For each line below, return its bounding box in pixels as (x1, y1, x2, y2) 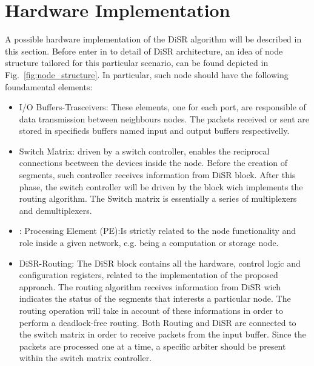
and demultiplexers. (19, 204, 92, 216)
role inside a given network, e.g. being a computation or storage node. (19, 236, 279, 249)
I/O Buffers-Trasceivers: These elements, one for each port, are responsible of (19, 101, 306, 113)
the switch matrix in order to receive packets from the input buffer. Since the (19, 328, 306, 341)
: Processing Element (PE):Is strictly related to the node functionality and (19, 224, 296, 237)
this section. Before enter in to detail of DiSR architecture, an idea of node (5, 44, 283, 57)
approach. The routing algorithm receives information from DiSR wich (19, 280, 281, 293)
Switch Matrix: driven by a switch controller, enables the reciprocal (19, 144, 270, 157)
